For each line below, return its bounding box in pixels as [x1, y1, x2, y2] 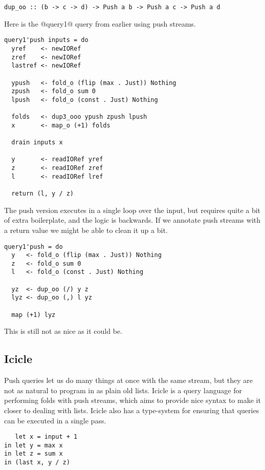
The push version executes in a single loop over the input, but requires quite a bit [4, 204, 261, 215]
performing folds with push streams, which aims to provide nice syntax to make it [4, 395, 261, 405]
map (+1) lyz [11, 311, 56, 318]
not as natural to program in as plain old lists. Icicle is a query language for [4, 384, 242, 395]
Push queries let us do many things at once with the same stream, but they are [4, 375, 253, 386]
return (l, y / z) [11, 190, 74, 198]
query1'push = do [4, 243, 63, 250]
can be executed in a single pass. [4, 415, 106, 425]
